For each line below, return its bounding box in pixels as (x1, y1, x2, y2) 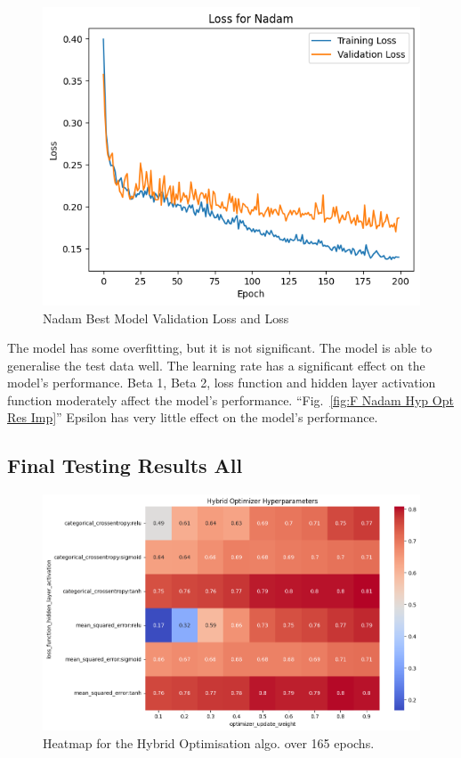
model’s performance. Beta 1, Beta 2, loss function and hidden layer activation (7, 373, 436, 392)
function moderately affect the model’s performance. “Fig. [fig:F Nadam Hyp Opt (7, 390, 454, 409)
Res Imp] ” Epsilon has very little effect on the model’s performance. (7, 408, 378, 427)
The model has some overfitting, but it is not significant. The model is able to (7, 338, 433, 357)
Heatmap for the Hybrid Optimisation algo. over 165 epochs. (43, 733, 375, 752)
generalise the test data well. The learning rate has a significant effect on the (7, 355, 425, 374)
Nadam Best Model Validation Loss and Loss (43, 308, 289, 327)
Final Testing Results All (7, 452, 243, 479)
